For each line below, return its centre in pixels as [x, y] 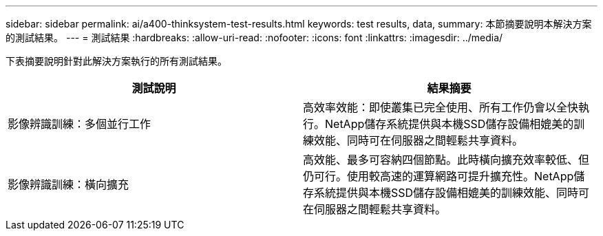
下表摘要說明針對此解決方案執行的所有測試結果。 [116, 61]
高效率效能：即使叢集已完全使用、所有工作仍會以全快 [441, 107]
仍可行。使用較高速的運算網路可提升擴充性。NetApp [438, 176]
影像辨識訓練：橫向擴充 [68, 184]
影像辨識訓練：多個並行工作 [80, 124]
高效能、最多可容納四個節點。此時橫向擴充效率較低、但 [446, 160]
